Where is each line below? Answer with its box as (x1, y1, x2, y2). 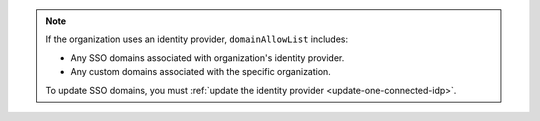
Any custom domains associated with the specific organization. (70, 66, 332, 78)
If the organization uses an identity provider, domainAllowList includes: (45, 33, 349, 45)
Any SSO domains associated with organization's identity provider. (70, 51, 345, 64)
